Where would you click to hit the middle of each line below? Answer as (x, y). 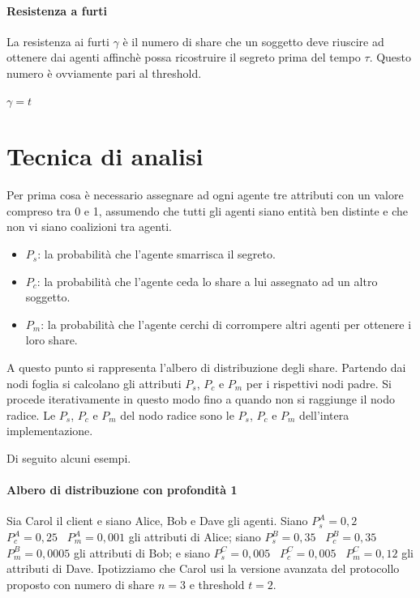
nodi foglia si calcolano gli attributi (94, 383)
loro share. (51, 340)
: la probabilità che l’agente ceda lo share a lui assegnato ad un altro (207, 281)
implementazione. (50, 431)
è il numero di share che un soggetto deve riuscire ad (253, 41)
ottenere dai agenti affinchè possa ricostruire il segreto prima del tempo (184, 57)
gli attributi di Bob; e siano (141, 552)
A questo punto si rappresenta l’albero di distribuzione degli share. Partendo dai (206, 367)
